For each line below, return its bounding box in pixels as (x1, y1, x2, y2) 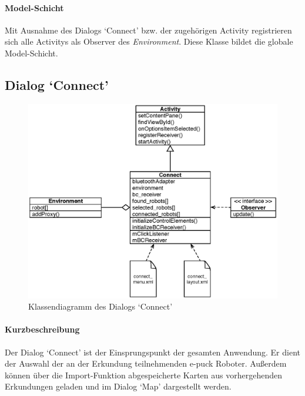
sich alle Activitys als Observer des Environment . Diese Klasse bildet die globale (5, 35, 293, 48)
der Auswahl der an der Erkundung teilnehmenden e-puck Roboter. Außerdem (5, 357, 287, 370)
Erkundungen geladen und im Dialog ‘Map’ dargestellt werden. (5, 380, 232, 392)
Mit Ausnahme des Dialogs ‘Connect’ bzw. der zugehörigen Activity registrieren (5, 24, 292, 36)
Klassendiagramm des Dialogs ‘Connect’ (28, 300, 173, 313)
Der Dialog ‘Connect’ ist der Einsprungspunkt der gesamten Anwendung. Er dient (5, 345, 300, 358)
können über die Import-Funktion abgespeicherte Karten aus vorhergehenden (5, 368, 282, 381)
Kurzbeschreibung (5, 323, 80, 335)
